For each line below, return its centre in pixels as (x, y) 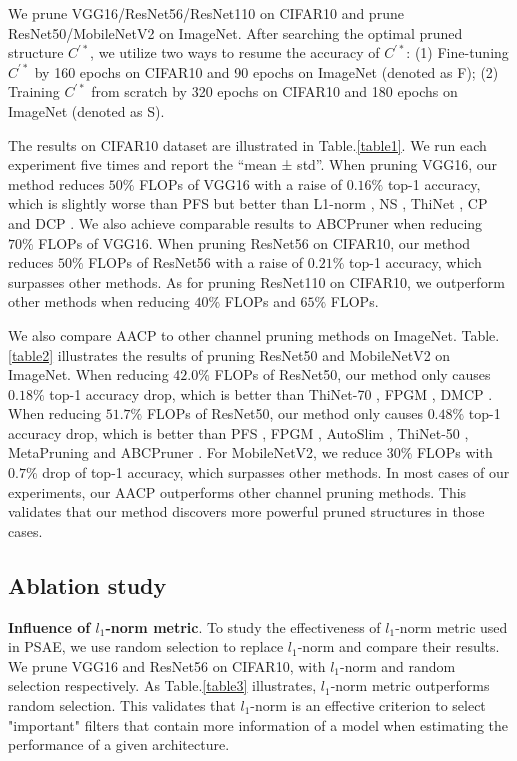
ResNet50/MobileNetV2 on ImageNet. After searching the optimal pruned (235, 32)
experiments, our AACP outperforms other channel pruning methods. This (237, 491)
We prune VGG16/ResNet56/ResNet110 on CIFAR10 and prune (206, 13)
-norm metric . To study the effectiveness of (243, 626)
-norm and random (398, 665)
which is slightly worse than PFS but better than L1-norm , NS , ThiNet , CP (248, 203)
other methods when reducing (99, 301)
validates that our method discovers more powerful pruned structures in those (246, 511)
